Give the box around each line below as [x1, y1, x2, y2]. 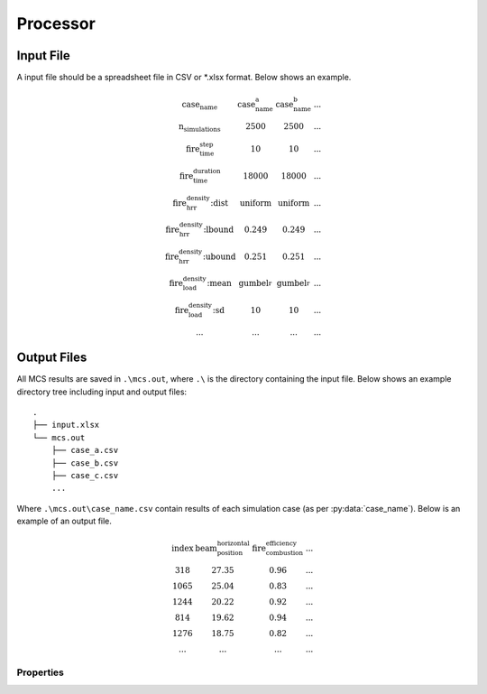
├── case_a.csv [51, 445, 119, 456]
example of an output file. [16, 515, 113, 527]
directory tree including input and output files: [16, 386, 188, 397]
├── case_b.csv [51, 458, 119, 468]
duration [192, 167, 221, 176]
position [216, 549, 243, 558]
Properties [16, 666, 65, 679]
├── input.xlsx [32, 420, 100, 430]
